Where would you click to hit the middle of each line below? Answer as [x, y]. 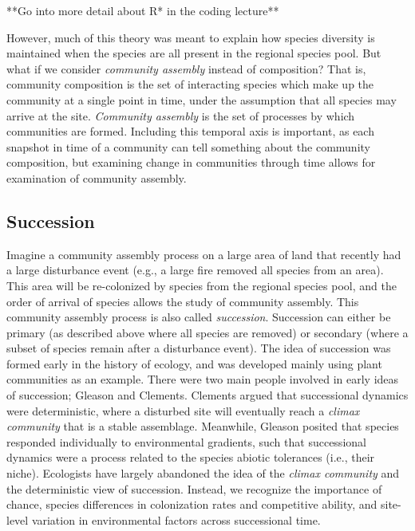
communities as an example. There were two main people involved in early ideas [203, 379]
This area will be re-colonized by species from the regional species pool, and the [202, 285]
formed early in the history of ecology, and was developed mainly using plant [194, 363]
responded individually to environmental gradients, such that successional [186, 441]
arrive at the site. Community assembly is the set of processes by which [181, 115]
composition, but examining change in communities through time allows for [191, 162]
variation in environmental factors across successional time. [176, 519]
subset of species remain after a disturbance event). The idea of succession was [199, 348]
